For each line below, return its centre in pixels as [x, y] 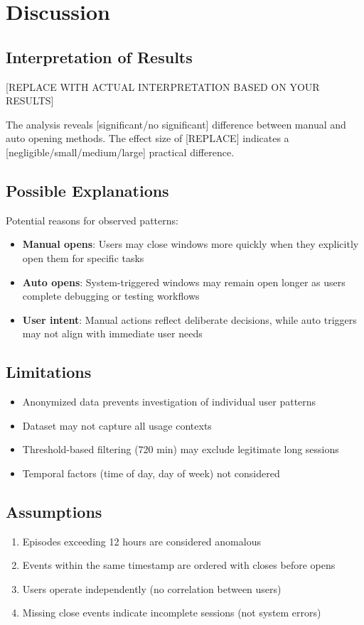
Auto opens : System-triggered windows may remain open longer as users [184, 282]
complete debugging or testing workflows [111, 296]
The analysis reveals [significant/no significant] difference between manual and [176, 124]
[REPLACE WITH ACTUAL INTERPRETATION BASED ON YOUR [163, 86]
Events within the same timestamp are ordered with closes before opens [179, 565]
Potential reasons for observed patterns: [92, 220]
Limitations [49, 372]
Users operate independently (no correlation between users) [152, 588]
